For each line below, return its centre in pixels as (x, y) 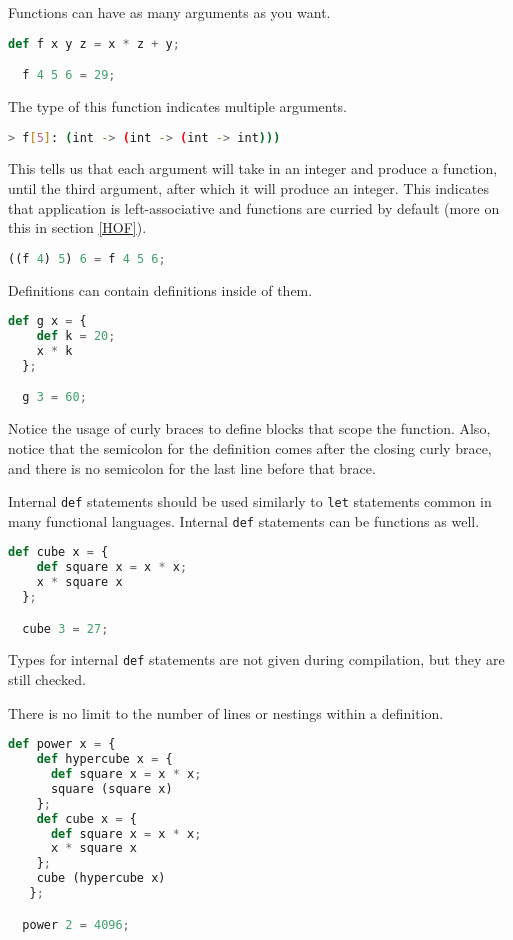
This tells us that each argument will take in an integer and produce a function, (253, 168)
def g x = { (47, 321)
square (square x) (111, 788)
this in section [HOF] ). (77, 227)
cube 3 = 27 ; (65, 628)
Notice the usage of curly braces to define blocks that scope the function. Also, (249, 428)
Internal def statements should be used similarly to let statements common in (250, 501)
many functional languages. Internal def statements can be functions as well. (244, 520)
